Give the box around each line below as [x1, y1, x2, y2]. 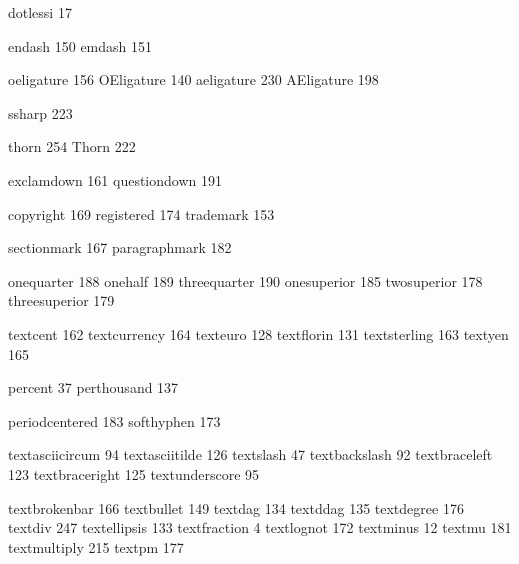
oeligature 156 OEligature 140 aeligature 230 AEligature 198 [8, 69, 379, 90]
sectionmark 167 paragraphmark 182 [8, 237, 232, 258]
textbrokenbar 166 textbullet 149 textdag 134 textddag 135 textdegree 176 [8, 497, 464, 518]
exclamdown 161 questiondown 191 [8, 169, 222, 190]
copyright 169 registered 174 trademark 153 [8, 203, 275, 224]
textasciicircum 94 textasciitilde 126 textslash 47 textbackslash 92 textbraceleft [8, 444, 493, 465]
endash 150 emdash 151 [8, 35, 153, 56]
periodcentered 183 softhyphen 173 [8, 410, 221, 431]
